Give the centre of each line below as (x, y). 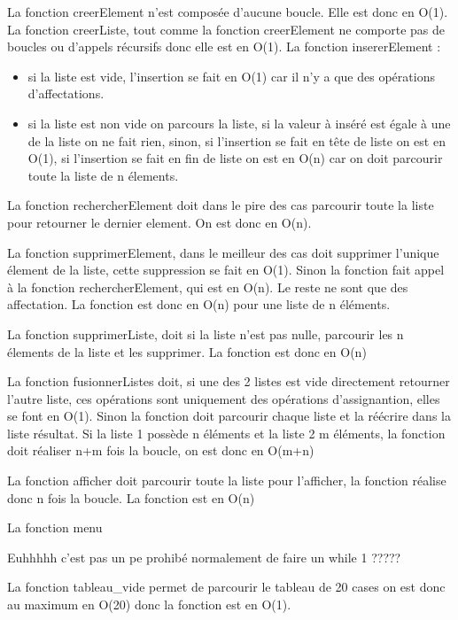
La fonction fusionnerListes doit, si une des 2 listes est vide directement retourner (229, 381)
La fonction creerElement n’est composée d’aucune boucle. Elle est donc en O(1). (228, 12)
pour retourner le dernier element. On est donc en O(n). (159, 222)
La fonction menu (55, 527)
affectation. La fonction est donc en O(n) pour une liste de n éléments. (199, 304)
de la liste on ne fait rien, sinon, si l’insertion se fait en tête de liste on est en (237, 140)
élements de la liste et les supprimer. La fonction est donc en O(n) (187, 351)
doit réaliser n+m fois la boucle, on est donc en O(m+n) (161, 450)
